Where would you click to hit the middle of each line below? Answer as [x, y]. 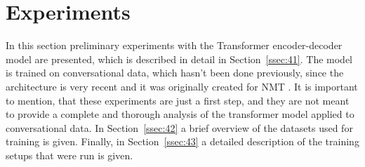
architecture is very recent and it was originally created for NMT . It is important [182, 86]
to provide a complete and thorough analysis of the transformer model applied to [180, 114]
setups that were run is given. [69, 155]
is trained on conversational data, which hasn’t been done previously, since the [175, 73]
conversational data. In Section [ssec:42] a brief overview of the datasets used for [179, 127]
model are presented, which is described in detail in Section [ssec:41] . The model [179, 59]
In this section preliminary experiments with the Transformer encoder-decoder [174, 45]
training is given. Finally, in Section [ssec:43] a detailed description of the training [182, 141]
